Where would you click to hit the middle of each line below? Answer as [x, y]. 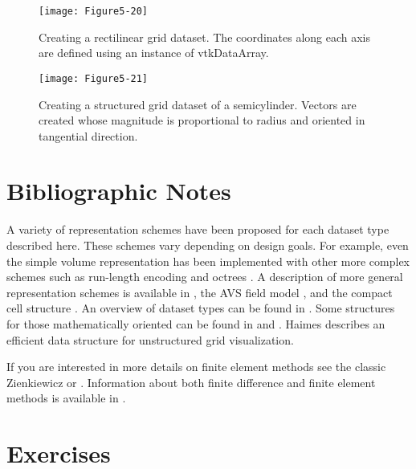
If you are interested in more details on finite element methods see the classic [196, 367]
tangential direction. [88, 135]
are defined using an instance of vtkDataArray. [154, 53]
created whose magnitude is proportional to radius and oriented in [202, 120]
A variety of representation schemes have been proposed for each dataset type [198, 229]
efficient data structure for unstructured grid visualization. [150, 339]
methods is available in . [66, 398]
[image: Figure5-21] [94, 78]
